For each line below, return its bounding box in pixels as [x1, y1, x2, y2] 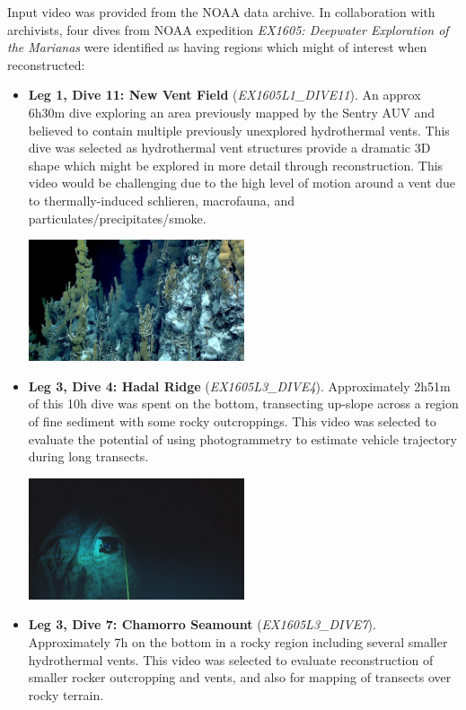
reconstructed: [7, 55, 85, 74]
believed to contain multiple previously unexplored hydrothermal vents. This [28, 120, 450, 139]
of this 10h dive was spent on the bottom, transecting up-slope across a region [28, 394, 459, 413]
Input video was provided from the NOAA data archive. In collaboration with [7, 3, 435, 21]
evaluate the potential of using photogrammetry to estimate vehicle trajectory [28, 429, 457, 448]
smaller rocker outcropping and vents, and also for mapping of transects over [28, 668, 452, 687]
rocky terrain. [28, 685, 104, 704]
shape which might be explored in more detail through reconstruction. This [28, 155, 444, 174]
